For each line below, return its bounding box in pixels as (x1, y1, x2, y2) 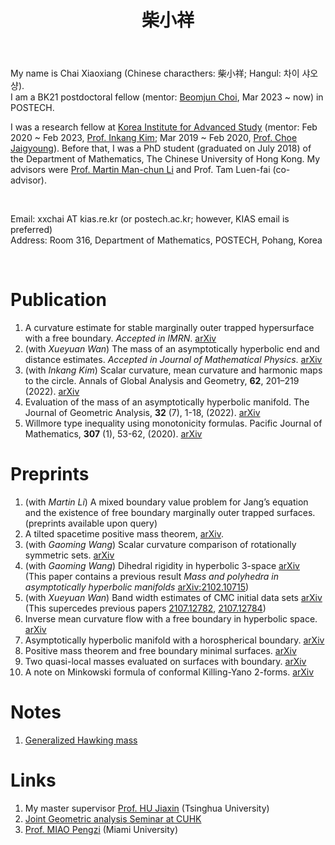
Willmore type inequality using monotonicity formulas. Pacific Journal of (24, 417, 323, 430)
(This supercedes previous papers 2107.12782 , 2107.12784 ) (24, 602, 267, 615)
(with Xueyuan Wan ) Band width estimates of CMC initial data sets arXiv (24, 592, 323, 604)
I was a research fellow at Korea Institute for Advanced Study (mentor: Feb (10, 121, 318, 133)
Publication (10, 289, 107, 311)
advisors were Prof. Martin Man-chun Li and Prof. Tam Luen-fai (10, 164, 271, 176)
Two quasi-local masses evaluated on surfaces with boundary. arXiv (24, 656, 307, 668)
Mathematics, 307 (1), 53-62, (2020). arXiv (24, 428, 203, 440)
